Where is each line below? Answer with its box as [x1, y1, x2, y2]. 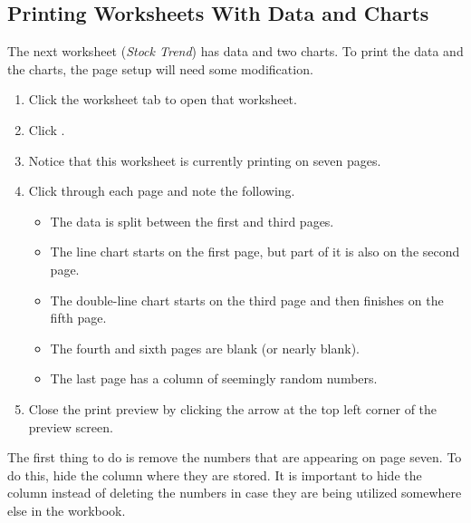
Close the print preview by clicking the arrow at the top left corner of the [28, 399, 437, 418]
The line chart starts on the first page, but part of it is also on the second [50, 242, 460, 261]
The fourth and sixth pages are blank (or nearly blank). [50, 338, 360, 357]
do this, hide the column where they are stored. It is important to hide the [7, 465, 422, 484]
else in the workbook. [7, 500, 126, 519]
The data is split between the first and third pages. [50, 211, 334, 230]
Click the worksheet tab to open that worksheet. [28, 90, 297, 109]
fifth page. [50, 308, 107, 327]
